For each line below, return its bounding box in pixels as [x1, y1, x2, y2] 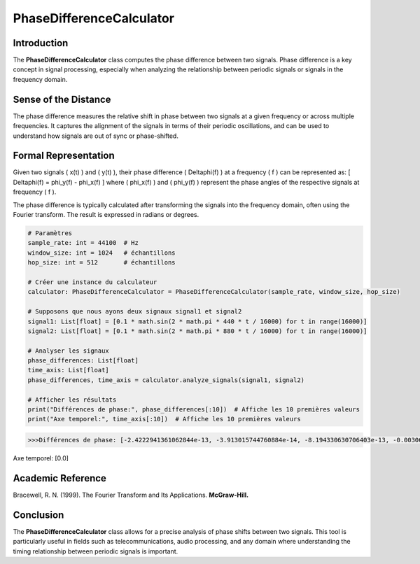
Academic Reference [13, 472, 106, 484]
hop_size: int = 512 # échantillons [27, 259, 176, 267]
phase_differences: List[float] [27, 357, 139, 365]
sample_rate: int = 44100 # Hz [27, 239, 139, 247]
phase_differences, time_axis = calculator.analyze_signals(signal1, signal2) [27, 376, 304, 384]
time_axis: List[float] [27, 366, 110, 374]
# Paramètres [27, 229, 73, 237]
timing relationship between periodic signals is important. [13, 547, 178, 556]
